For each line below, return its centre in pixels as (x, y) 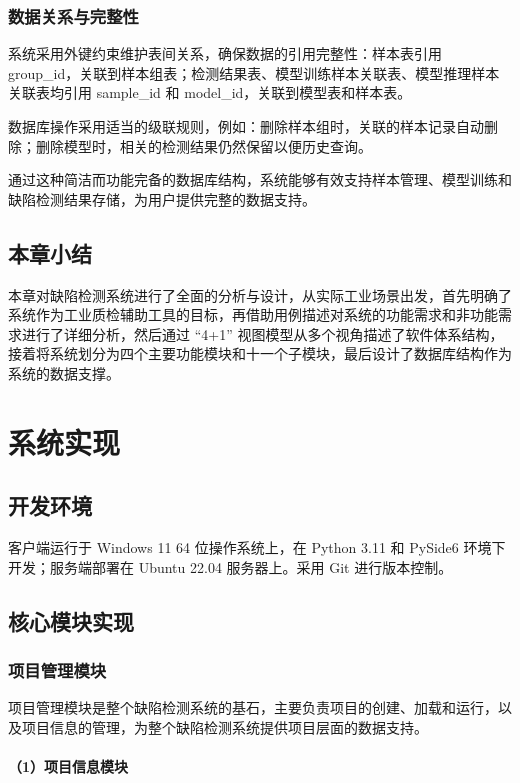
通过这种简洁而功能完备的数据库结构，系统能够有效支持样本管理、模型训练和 (260, 179)
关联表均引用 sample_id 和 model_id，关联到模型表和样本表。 (210, 92)
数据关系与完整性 (73, 15)
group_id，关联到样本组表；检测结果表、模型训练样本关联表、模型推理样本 (254, 72)
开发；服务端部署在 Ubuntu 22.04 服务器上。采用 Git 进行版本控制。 (230, 566)
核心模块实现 (71, 620)
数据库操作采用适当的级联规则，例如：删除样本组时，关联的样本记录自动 (246, 126)
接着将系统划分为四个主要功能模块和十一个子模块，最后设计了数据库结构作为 (260, 353)
